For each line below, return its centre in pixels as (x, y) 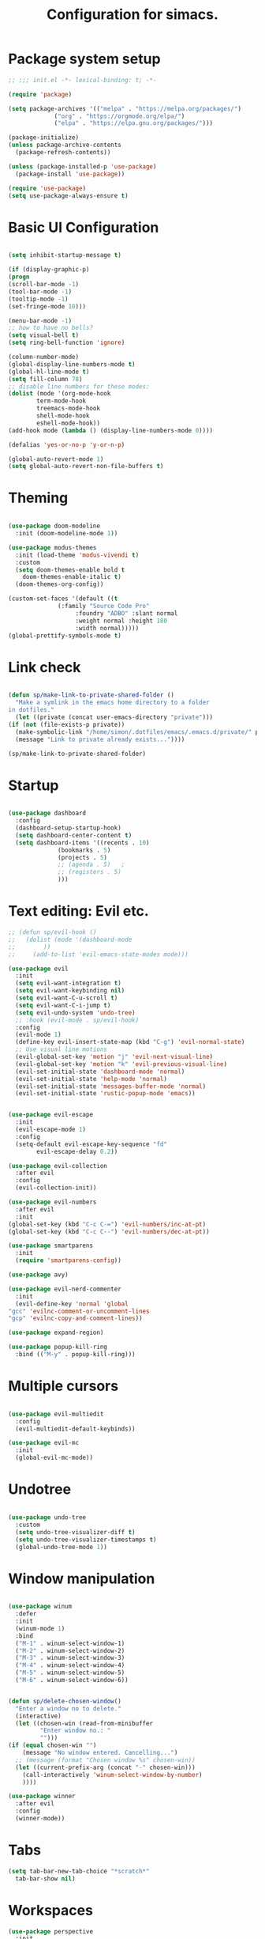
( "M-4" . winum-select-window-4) (70, 1665)
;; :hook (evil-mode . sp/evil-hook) (77, 1020)
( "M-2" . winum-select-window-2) (70, 1650)
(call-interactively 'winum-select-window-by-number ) (112, 1775)
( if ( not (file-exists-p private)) (67, 724)
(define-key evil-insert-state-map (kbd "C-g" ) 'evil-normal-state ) (130, 1042)
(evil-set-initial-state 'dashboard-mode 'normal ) (100, 1072)
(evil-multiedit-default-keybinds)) (75, 1429)
